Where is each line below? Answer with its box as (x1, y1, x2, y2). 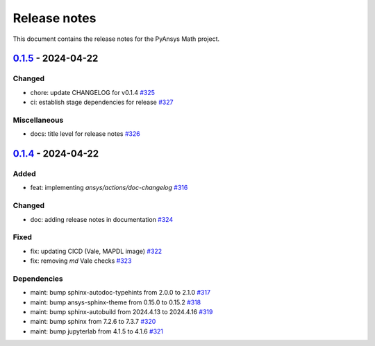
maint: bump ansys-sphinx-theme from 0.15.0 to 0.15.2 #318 (30, 298, 201, 306)
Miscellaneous (12, 115, 64, 125)
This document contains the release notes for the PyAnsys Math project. (12, 35, 220, 43)
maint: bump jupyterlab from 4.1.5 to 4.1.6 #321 (30, 327, 163, 336)
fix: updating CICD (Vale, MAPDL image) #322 (30, 247, 162, 255)
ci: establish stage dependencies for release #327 (30, 98, 174, 107)
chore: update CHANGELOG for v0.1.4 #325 (30, 88, 156, 96)
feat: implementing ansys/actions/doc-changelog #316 (30, 184, 188, 192)
